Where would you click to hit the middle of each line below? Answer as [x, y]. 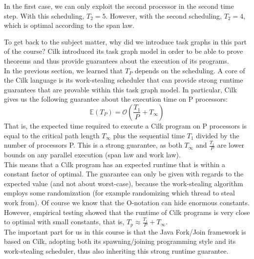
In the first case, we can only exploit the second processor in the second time [119, 6]
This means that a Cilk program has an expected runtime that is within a [115, 164]
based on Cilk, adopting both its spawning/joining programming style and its [120, 241]
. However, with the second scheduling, [164, 15]
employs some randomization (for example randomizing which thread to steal [119, 193]
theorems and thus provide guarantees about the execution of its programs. [116, 60]
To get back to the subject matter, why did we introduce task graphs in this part [126, 41]
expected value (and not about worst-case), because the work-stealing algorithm [124, 183]
